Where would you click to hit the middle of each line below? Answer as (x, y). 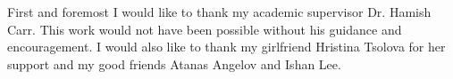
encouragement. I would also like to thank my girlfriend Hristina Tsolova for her (226, 47)
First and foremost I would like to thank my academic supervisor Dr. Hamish (219, 12)
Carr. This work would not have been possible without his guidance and (205, 29)
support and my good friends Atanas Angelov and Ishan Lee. (174, 63)
